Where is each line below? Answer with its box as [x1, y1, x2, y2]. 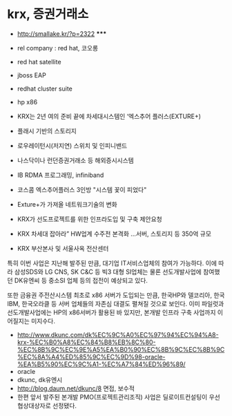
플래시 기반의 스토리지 [17, 126, 77, 135]
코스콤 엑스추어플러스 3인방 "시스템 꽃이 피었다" [17, 185, 147, 193]
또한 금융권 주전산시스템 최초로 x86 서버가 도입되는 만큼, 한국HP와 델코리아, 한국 [7, 291, 225, 299]
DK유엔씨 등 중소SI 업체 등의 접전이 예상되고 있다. [14, 276, 148, 284]
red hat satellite [17, 57, 61, 66]
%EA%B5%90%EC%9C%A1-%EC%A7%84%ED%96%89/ [17, 360, 186, 368]
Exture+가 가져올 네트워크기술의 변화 [17, 200, 117, 208]
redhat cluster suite [17, 84, 72, 93]
